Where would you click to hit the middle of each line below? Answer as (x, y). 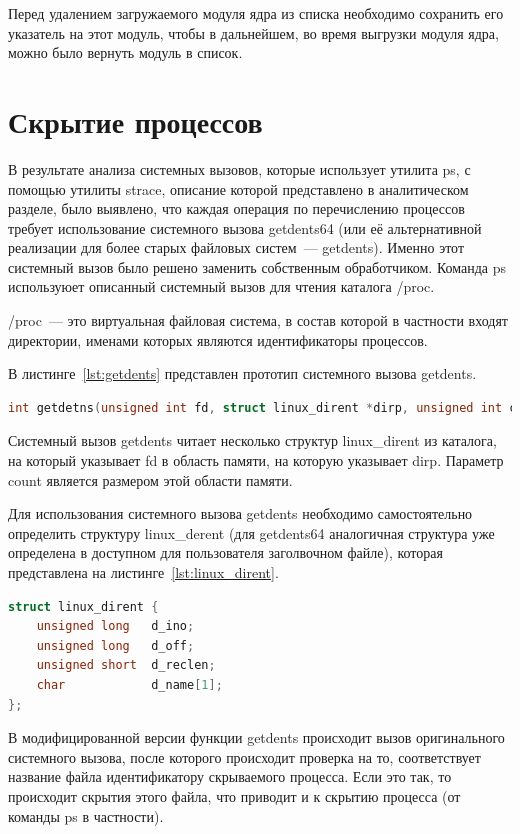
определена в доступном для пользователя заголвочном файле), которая (225, 552)
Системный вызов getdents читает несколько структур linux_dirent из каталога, (252, 440)
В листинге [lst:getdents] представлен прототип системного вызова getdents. (242, 373)
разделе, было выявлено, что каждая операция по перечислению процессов (236, 208)
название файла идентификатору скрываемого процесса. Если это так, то (230, 776)
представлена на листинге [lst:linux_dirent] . (143, 572)
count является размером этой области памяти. (150, 479)
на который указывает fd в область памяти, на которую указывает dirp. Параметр (256, 460)
